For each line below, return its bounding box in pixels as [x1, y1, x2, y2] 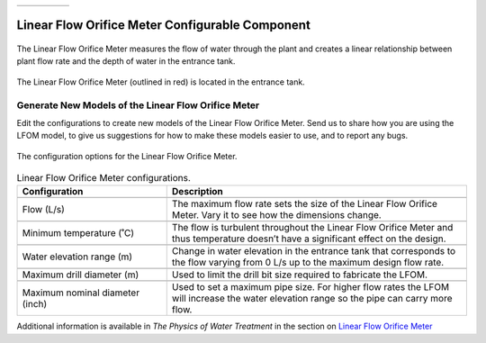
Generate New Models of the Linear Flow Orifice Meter [16, 99, 260, 112]
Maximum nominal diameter [22, 286, 139, 299]
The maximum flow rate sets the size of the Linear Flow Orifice [171, 198, 438, 211]
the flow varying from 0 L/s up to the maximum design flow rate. [171, 257, 445, 269]
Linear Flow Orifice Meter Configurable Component [16, 18, 310, 33]
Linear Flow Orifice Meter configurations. [16, 172, 191, 185]
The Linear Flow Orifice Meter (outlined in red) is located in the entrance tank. [16, 77, 305, 87]
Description [171, 185, 224, 198]
